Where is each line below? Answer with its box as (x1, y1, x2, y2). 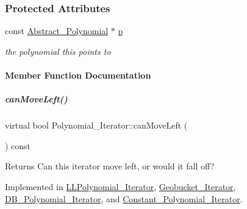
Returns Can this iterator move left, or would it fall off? (5, 160, 215, 172)
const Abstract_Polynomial (5, 24, 109, 37)
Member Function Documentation (5, 69, 151, 81)
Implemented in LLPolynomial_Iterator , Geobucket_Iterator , (5, 180, 236, 193)
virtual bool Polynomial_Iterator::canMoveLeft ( (5, 119, 188, 132)
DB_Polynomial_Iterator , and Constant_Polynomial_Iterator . (5, 192, 243, 205)
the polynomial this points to (5, 44, 111, 57)
